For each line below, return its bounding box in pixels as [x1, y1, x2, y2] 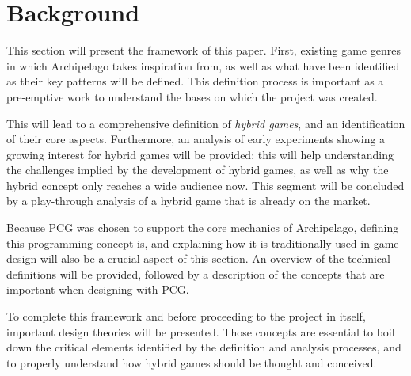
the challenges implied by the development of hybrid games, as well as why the [6, 161, 389, 178]
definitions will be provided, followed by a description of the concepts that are [6, 265, 385, 282]
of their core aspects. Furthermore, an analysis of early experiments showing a [6, 131, 386, 147]
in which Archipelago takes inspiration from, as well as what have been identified [6, 57, 400, 74]
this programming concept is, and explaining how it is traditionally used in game [6, 234, 399, 251]
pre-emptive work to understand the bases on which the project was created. [6, 88, 378, 104]
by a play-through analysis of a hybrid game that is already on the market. [6, 192, 371, 209]
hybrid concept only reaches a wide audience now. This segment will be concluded [6, 177, 405, 193]
